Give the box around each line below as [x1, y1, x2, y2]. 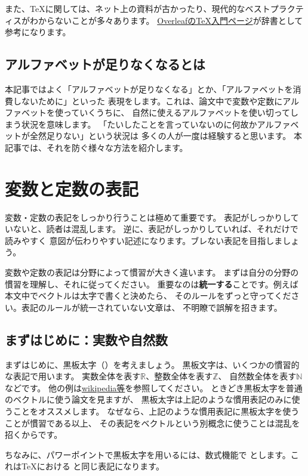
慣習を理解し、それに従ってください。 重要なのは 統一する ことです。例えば [5, 277, 298, 290]
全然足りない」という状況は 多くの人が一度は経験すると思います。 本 [29, 129, 302, 142]
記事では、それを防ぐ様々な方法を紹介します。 [5, 141, 188, 153]
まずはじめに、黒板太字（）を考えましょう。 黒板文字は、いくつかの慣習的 [5, 358, 300, 370]
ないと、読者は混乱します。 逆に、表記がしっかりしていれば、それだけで [13, 222, 298, 235]
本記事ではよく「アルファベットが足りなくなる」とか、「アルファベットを [5, 82, 293, 95]
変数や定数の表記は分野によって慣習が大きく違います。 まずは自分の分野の [5, 266, 299, 279]
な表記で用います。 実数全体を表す [5, 370, 141, 382]
